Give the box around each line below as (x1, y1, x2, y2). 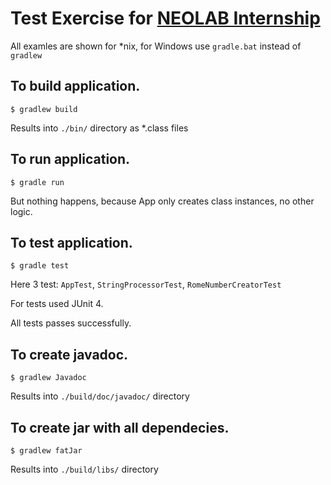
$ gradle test (10, 261, 70, 271)
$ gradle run (10, 177, 65, 187)
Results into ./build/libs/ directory (10, 463, 159, 475)
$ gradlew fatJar (10, 446, 83, 456)
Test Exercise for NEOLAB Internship (10, 7, 321, 30)
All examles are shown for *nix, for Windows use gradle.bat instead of (10, 40, 302, 52)
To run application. (10, 151, 131, 168)
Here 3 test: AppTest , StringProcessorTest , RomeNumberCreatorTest (10, 278, 282, 291)
